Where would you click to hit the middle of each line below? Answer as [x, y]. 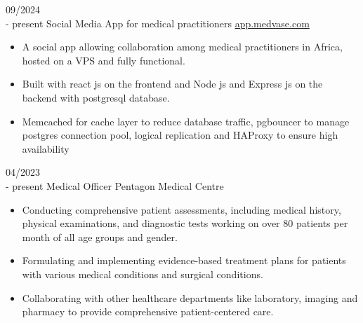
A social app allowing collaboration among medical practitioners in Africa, [182, 47]
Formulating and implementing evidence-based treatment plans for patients [184, 260]
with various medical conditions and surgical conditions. [143, 274]
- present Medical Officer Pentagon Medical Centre [115, 185]
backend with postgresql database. [96, 97]
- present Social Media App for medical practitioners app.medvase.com [158, 23]
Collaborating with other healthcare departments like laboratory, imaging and [190, 297]
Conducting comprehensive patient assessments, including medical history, [181, 209]
